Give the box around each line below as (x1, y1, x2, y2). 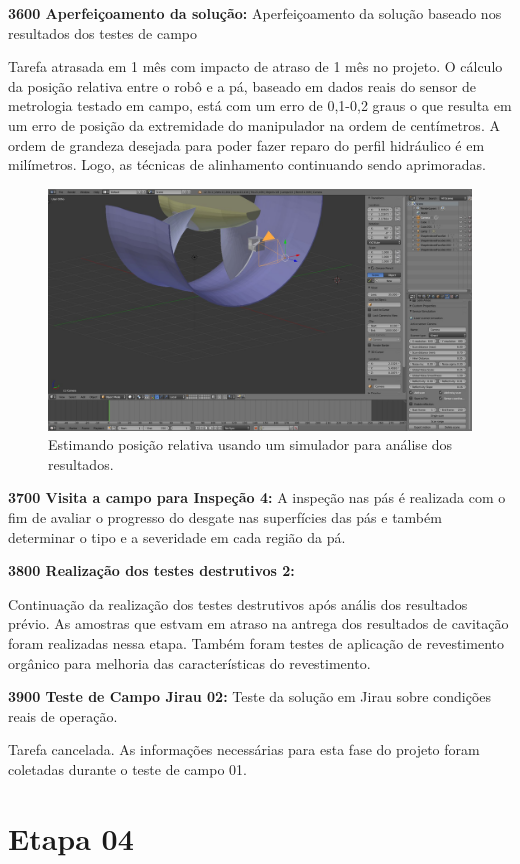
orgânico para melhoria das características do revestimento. (8, 652, 371, 673)
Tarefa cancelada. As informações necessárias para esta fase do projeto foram (8, 739, 480, 760)
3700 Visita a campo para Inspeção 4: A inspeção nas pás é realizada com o (8, 487, 506, 508)
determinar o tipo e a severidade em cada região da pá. (8, 526, 346, 547)
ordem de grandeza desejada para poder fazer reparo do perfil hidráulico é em (8, 134, 485, 155)
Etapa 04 (8, 817, 134, 858)
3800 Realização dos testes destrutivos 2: (8, 560, 295, 581)
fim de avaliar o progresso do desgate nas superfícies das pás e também (8, 506, 442, 527)
